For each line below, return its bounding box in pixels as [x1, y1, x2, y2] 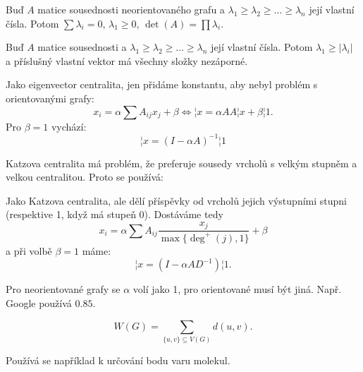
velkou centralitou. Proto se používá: [6, 169, 164, 184]
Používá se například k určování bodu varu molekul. [6, 353, 230, 368]
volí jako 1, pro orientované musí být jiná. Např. [133, 282, 342, 296]
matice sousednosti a [37, 40, 127, 54]
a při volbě [6, 243, 52, 258]
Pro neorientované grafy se [6, 282, 121, 296]
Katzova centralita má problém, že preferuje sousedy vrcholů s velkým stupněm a [6, 155, 357, 170]
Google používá [6, 296, 72, 311]
